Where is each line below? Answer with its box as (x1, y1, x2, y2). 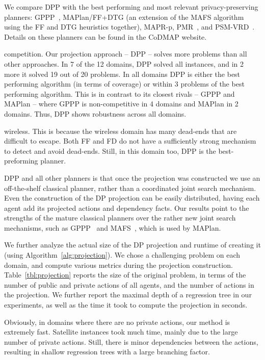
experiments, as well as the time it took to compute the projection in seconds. (4, 299, 248, 310)
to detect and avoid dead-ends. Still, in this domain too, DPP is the (4, 145, 216, 156)
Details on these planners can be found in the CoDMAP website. (4, 31, 207, 42)
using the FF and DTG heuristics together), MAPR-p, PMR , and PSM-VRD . (4, 21, 255, 32)
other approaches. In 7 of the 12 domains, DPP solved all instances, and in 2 (4, 58, 244, 69)
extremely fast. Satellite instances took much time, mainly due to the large (4, 326, 238, 337)
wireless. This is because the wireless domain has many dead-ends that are (4, 125, 237, 136)
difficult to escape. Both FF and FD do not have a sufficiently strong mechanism (4, 135, 256, 146)
